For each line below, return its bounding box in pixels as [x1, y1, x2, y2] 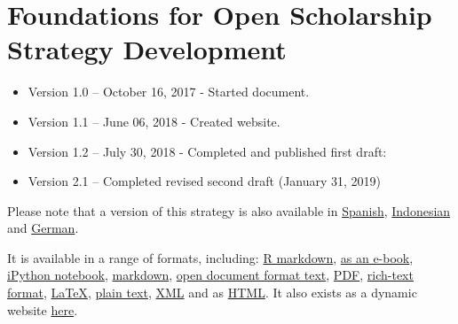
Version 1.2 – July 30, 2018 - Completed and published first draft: [28, 142, 387, 160]
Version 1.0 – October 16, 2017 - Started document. [28, 82, 310, 101]
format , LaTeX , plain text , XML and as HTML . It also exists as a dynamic [7, 283, 417, 302]
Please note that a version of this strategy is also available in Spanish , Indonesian [7, 201, 451, 220]
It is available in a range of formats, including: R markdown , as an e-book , [7, 248, 414, 266]
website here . [7, 300, 78, 319]
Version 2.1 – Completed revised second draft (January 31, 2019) [28, 172, 382, 190]
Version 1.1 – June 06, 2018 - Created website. [28, 112, 280, 130]
